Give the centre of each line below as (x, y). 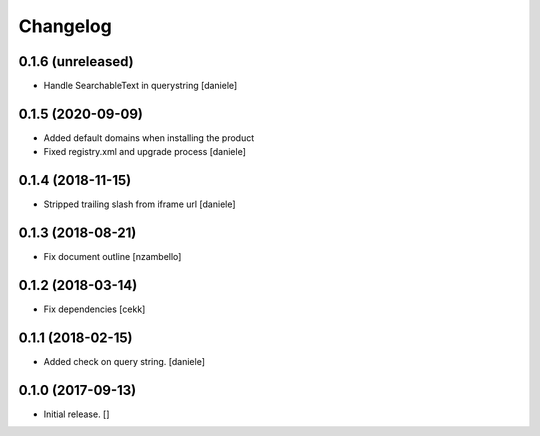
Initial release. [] (76, 414)
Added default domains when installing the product (149, 137)
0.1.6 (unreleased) (76, 61)
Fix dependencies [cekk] (94, 309)
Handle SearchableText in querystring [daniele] (140, 86)
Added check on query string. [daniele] (124, 361)
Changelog (65, 26)
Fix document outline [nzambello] (112, 257)
